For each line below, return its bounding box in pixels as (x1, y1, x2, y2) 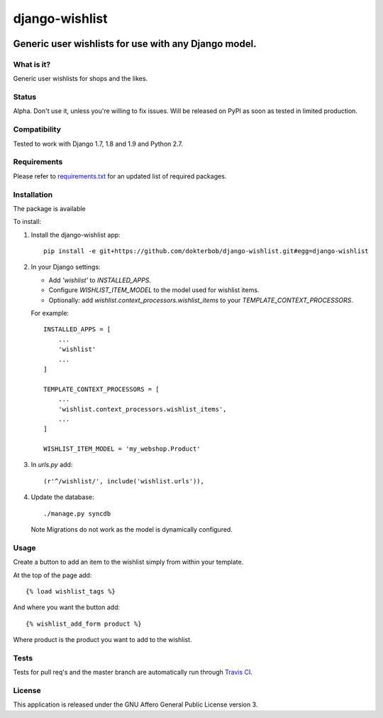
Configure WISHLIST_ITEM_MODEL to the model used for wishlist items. (48, 286, 260, 294)
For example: (30, 309, 70, 317)
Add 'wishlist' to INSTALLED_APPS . (48, 276, 152, 284)
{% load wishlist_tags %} (26, 587, 116, 595)
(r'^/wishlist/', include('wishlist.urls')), (43, 477, 205, 485)
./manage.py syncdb (43, 509, 111, 518)
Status (13, 92, 37, 102)
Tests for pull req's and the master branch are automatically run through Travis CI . (13, 668, 253, 677)
